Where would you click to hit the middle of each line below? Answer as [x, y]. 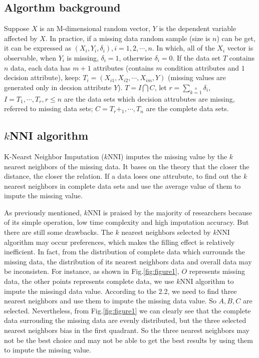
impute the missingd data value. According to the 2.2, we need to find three [120, 291]
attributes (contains [123, 67]
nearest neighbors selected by [166, 232]
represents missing [217, 271]
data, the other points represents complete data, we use [89, 281]
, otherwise [136, 57]
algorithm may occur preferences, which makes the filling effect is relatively [119, 242]
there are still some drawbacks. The [59, 232]
